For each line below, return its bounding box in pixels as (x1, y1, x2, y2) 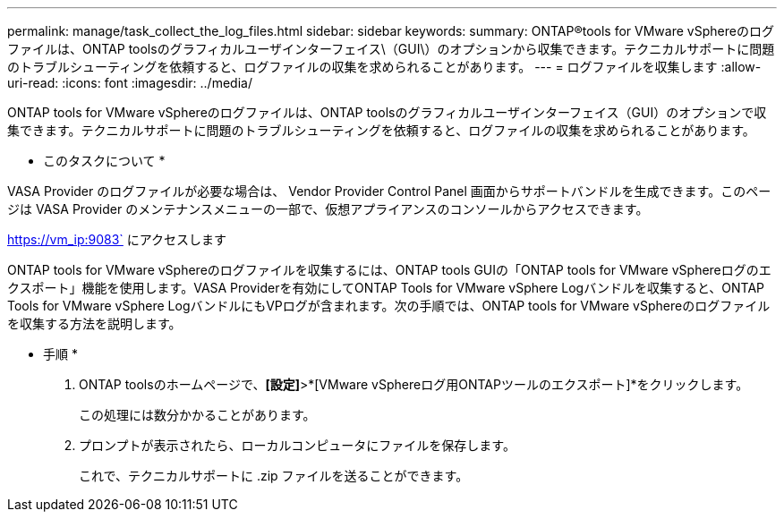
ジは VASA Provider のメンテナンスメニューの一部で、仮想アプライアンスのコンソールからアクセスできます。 (7, 201, 649, 217)
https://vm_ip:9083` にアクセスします (7, 232, 227, 247)
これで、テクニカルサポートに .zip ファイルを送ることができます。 (79, 468, 469, 483)
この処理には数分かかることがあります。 (79, 407, 316, 422)
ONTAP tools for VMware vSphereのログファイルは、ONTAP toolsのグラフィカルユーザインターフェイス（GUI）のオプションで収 (7, 105, 767, 120)
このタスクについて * (43, 153, 166, 168)
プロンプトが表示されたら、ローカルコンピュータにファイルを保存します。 (79, 438, 516, 453)
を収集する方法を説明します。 (7, 316, 182, 331)
